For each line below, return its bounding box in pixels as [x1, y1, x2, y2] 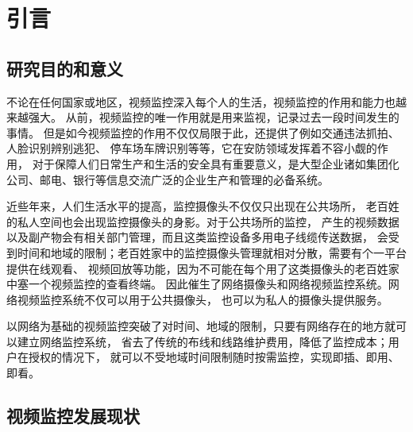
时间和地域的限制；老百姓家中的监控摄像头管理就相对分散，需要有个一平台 [17, 244, 407, 260]
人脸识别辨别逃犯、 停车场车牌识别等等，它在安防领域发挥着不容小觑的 [6, 140, 377, 156]
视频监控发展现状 [6, 403, 140, 428]
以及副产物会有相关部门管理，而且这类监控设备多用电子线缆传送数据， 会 [6, 229, 388, 245]
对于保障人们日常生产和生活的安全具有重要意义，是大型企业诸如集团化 [32, 155, 399, 172]
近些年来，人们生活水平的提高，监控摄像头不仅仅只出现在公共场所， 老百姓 [6, 198, 399, 214]
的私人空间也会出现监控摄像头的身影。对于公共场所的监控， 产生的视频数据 [6, 213, 399, 229]
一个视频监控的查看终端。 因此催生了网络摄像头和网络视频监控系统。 [28, 276, 388, 292]
